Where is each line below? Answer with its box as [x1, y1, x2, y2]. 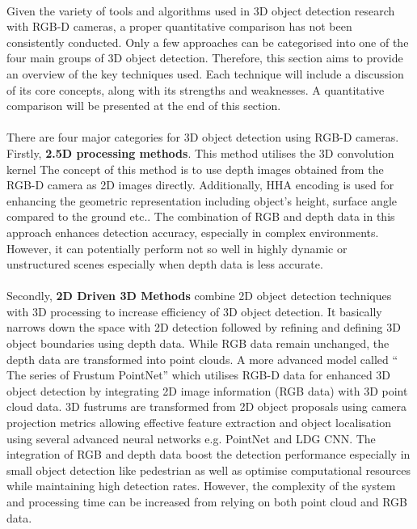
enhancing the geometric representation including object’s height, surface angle [6, 192, 398, 209]
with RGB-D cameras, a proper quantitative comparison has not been [6, 18, 352, 35]
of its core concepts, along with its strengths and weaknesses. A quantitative [6, 81, 385, 98]
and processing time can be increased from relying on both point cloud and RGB [6, 493, 407, 510]
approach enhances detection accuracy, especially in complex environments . [6, 223, 379, 240]
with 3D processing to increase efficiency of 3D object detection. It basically [6, 303, 382, 320]
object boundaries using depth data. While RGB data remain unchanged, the [6, 335, 390, 352]
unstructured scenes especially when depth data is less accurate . [6, 256, 323, 273]
